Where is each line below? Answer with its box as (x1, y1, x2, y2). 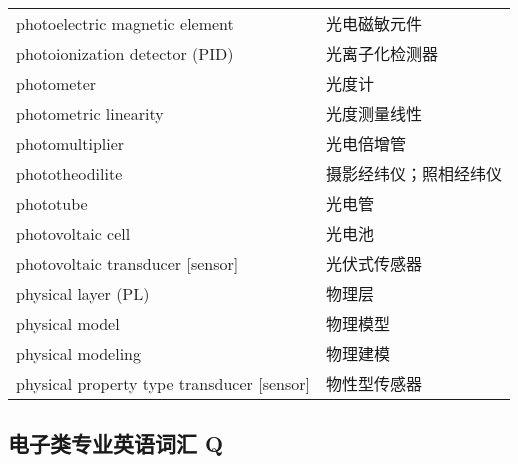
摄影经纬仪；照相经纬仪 (325, 162, 502, 185)
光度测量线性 (325, 102, 422, 125)
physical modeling (16, 341, 141, 365)
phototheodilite (16, 161, 123, 185)
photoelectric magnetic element (16, 11, 234, 35)
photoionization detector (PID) (16, 41, 234, 65)
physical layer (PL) (16, 281, 150, 305)
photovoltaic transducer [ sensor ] (16, 251, 239, 275)
